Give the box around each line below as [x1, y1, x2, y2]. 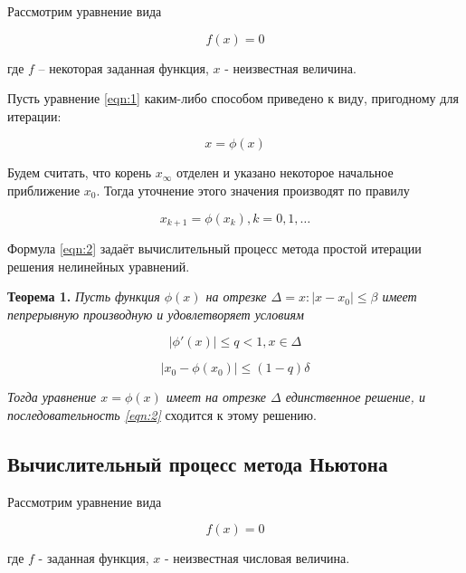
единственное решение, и [285, 387, 425, 406]
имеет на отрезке [166, 387, 267, 406]
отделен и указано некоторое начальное [176, 163, 394, 182]
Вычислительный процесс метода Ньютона [7, 449, 388, 477]
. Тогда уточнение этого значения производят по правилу [96, 180, 410, 199]
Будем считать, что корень [7, 163, 152, 182]
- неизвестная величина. [224, 58, 357, 77]
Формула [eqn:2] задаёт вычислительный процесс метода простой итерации [7, 239, 422, 258]
